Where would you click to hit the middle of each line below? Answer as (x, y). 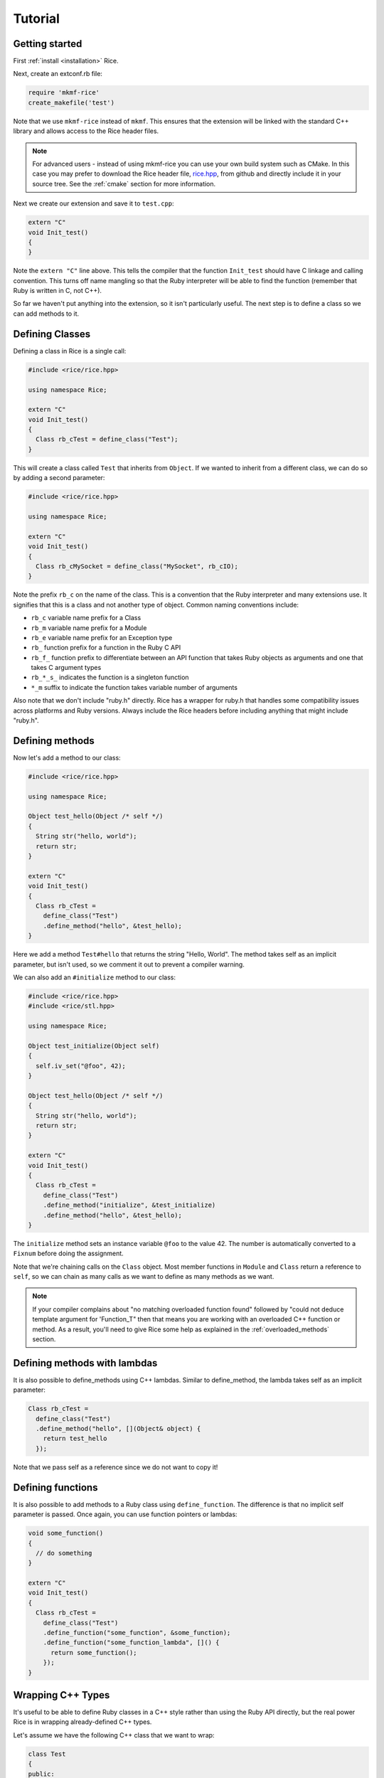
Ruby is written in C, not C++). (58, 291)
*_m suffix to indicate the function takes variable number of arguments (134, 687)
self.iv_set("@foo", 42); (81, 1066)
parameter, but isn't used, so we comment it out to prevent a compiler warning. (129, 964)
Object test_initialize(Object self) (94, 1046)
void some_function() (66, 1533)
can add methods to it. (46, 314)
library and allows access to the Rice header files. (86, 131)
